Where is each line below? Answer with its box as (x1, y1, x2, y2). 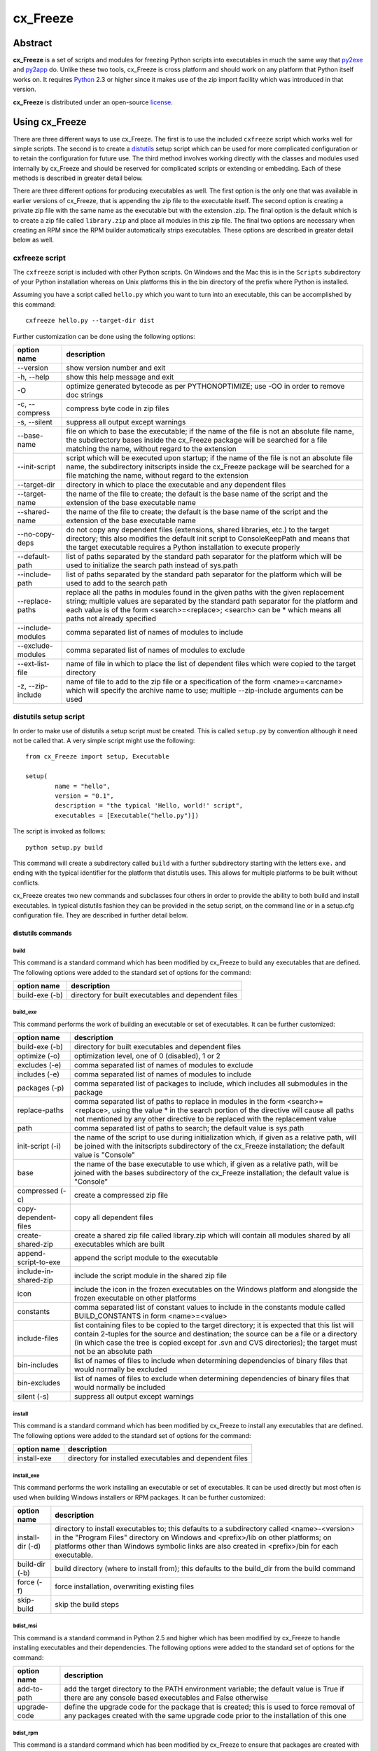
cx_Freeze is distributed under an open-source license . (13, 98, 173, 106)
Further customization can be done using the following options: (13, 332, 195, 340)
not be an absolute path (73, 1347, 153, 1357)
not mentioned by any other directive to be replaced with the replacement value (73, 1114, 337, 1124)
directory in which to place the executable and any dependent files (66, 480, 286, 490)
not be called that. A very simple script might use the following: (13, 736, 195, 745)
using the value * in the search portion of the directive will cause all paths (112, 1105, 354, 1115)
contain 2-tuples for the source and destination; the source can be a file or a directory (73, 1329, 358, 1339)
